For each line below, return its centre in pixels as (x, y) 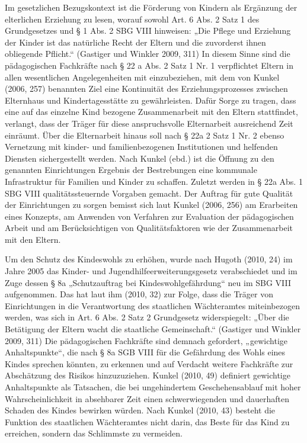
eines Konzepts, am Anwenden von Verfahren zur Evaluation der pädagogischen (149, 216)
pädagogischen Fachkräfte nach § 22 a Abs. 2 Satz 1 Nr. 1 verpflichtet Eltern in (149, 65)
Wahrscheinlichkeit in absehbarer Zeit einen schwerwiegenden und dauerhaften (147, 398)
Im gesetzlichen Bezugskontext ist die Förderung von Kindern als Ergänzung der (151, 7)
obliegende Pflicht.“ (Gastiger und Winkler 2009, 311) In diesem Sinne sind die (148, 54)
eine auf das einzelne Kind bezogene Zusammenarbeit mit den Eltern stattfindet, (151, 112)
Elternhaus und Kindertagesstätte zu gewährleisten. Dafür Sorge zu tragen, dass (151, 100)
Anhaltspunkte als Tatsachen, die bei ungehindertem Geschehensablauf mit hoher (153, 387)
